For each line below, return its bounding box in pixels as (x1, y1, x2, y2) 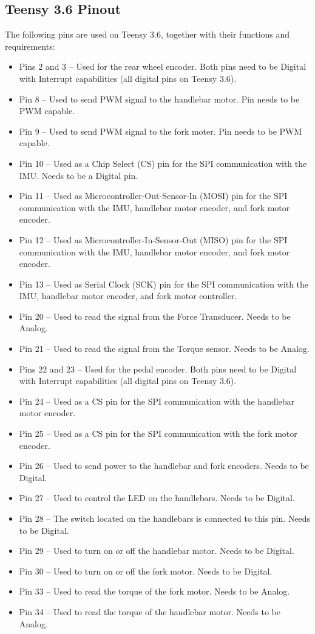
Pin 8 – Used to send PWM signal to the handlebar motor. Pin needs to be (19, 92, 300, 105)
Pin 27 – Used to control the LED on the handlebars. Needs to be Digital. (19, 491, 295, 504)
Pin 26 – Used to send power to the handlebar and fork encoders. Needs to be (19, 459, 309, 472)
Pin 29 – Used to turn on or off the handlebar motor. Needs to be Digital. (19, 544, 294, 557)
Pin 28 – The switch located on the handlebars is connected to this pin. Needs (19, 512, 311, 525)
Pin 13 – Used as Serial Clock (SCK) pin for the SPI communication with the (19, 277, 309, 290)
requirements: (5, 39, 55, 52)
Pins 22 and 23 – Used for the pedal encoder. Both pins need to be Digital (19, 362, 297, 375)
